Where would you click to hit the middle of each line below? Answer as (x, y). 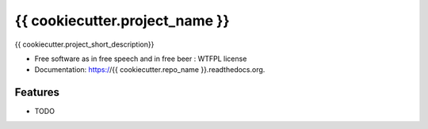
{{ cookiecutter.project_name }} (122, 21)
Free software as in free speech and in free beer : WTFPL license (141, 59)
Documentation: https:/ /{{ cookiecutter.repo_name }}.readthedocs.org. (150, 70)
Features (37, 92)
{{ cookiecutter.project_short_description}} (84, 44)
